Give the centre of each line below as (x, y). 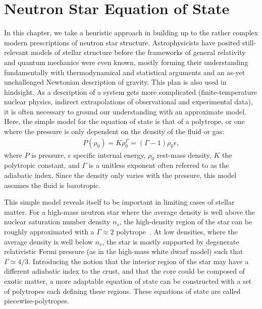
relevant (16, 52)
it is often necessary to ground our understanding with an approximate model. (125, 111)
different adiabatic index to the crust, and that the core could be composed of (125, 271)
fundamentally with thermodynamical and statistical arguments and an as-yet (125, 72)
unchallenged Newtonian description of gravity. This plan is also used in (115, 82)
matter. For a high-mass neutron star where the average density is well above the (129, 211)
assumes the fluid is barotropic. (52, 185)
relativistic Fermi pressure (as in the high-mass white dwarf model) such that (124, 251)
